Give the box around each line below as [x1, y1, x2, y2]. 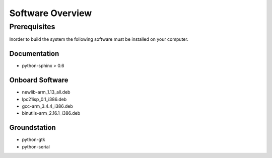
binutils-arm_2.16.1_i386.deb [22, 110, 81, 116]
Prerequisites [9, 22, 55, 31]
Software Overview [9, 8, 92, 19]
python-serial [22, 143, 50, 149]
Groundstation [9, 123, 56, 132]
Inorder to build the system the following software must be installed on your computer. [9, 36, 188, 42]
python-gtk [22, 136, 45, 143]
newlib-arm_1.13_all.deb [22, 89, 71, 95]
